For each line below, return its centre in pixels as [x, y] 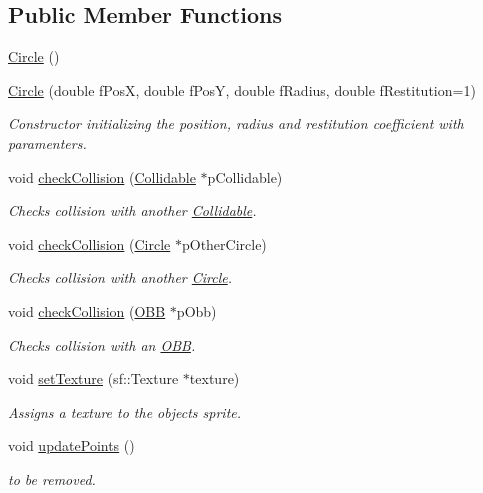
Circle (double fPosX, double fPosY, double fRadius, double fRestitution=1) [242, 89]
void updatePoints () [71, 445]
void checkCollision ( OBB [87, 310]
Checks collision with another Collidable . [132, 210]
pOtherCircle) [224, 243]
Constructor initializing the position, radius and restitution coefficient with [236, 123]
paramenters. [47, 142]
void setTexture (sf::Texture [93, 378]
